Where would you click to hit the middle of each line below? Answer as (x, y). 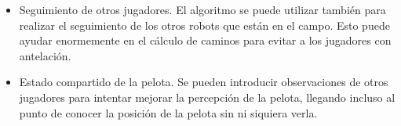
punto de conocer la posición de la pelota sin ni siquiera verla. (168, 112)
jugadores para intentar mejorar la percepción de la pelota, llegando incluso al (207, 97)
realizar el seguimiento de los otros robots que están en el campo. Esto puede (204, 25)
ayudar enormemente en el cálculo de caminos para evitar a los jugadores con (205, 40)
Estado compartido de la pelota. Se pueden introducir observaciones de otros (204, 82)
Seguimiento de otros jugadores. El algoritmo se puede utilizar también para (202, 9)
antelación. (45, 55)
